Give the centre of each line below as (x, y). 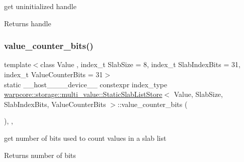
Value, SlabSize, (198, 94)
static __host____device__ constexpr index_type (86, 84)
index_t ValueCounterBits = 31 (54, 74)
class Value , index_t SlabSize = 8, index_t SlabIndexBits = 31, (140, 64)
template (18, 64)
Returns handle (28, 23)
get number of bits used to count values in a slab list (85, 138)
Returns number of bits (40, 155)
